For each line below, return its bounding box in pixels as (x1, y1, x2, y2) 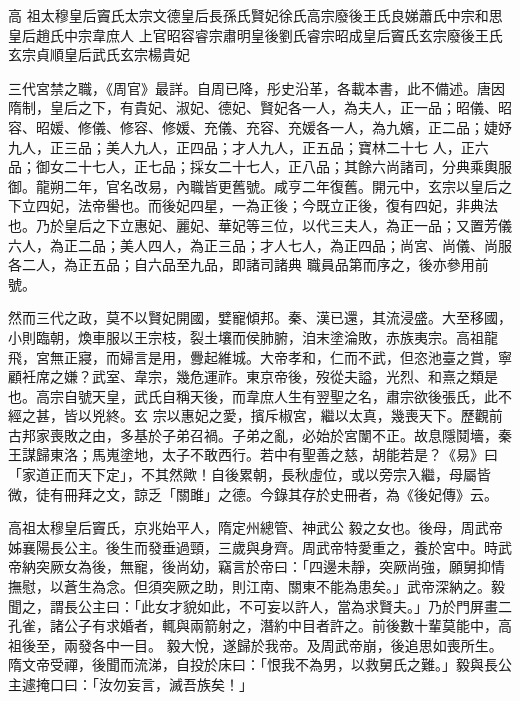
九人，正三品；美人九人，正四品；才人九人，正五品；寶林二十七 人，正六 (8, 136, 489, 157)
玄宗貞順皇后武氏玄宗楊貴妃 (8, 44, 190, 65)
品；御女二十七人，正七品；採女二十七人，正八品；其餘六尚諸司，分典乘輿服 (8, 156, 512, 177)
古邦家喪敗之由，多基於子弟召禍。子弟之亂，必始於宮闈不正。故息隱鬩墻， (8, 424, 498, 445)
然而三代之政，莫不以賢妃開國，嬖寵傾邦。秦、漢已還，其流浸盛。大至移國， (8, 307, 512, 328)
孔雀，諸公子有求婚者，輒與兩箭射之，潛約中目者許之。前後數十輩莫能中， (8, 615, 498, 636)
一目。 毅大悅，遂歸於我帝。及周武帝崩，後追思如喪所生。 (119, 634, 503, 655)
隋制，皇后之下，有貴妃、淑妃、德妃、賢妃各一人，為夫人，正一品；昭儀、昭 (8, 97, 512, 118)
